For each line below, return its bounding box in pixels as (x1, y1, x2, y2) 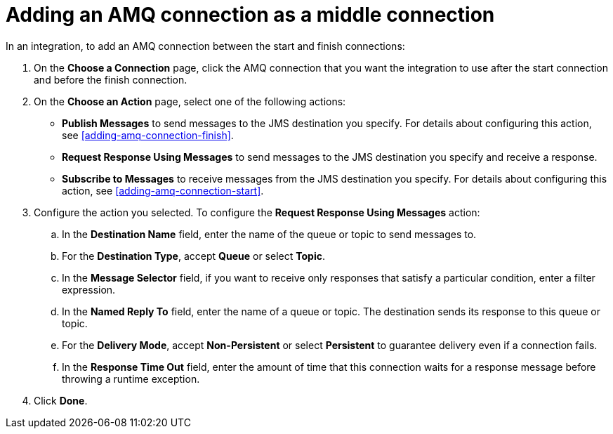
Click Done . (34, 394, 88, 407)
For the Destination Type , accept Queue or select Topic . (62, 249, 325, 262)
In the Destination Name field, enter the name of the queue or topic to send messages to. (62, 228, 477, 240)
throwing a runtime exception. (62, 372, 200, 385)
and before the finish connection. (34, 73, 187, 86)
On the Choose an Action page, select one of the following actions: (34, 95, 346, 107)
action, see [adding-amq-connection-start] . (62, 184, 264, 197)
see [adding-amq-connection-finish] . (62, 129, 234, 141)
